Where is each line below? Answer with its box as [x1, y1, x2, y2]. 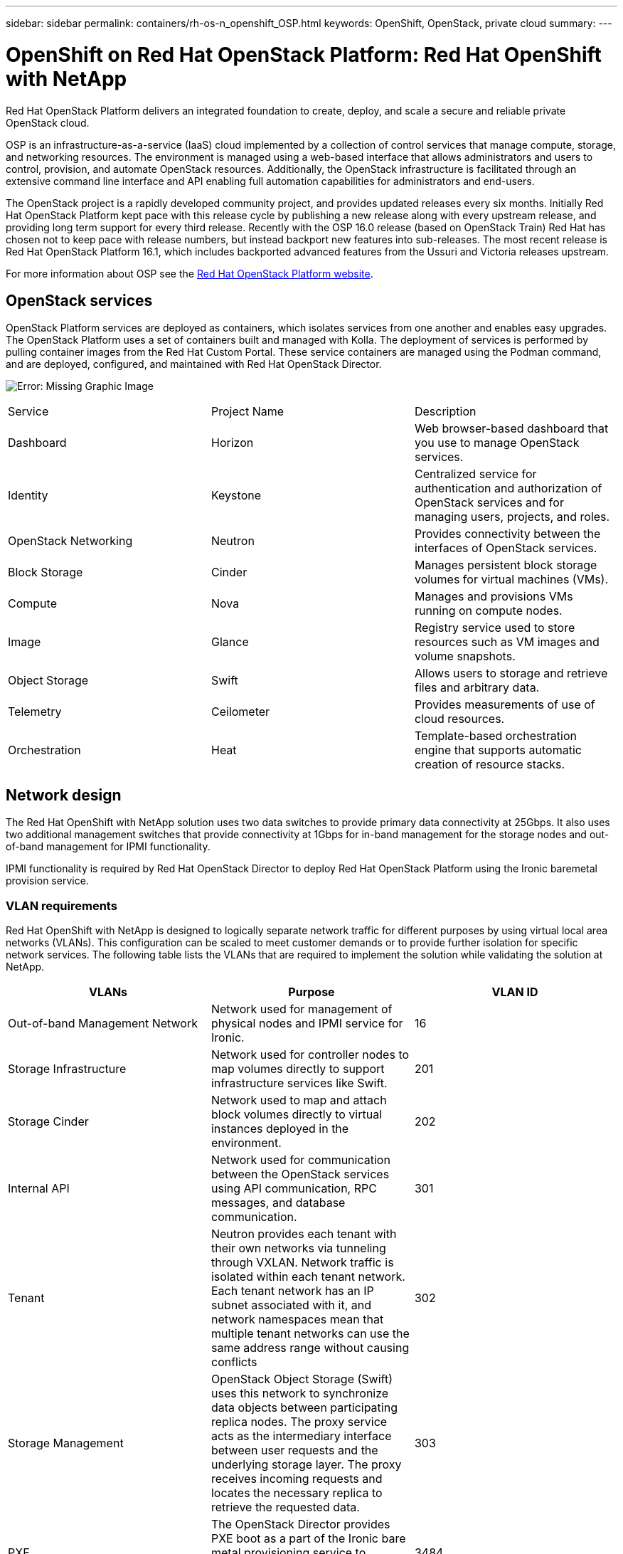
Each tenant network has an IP [211, 1283, 374, 1298]
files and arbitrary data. [414, 680, 540, 695]
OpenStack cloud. [6, 116, 90, 129]
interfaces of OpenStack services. [414, 541, 597, 556]
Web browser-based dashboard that [414, 421, 609, 436]
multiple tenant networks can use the [211, 1326, 410, 1341]
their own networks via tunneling [211, 1240, 386, 1255]
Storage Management [8, 1435, 124, 1450]
